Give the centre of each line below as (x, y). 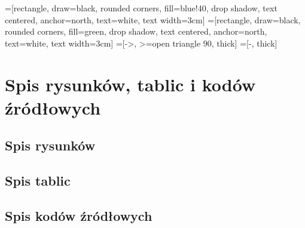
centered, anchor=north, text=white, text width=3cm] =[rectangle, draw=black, (153, 19)
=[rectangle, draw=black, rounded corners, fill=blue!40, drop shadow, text (141, 8)
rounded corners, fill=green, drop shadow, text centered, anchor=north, (136, 31)
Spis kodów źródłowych (79, 215)
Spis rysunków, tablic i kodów (130, 84)
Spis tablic (38, 181)
